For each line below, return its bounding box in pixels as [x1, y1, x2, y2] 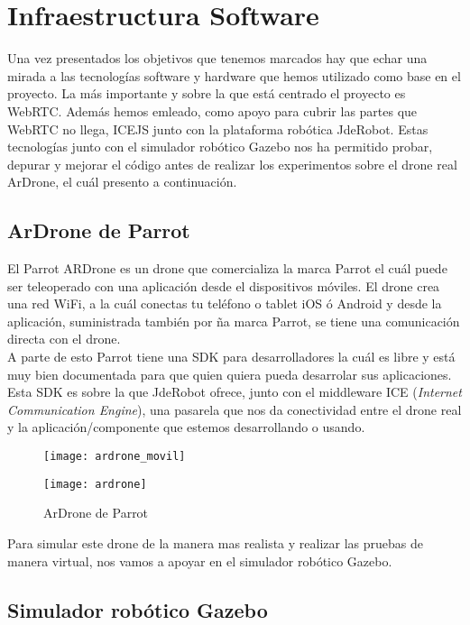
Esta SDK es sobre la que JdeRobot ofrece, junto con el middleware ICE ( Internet [7, 382, 462, 401]
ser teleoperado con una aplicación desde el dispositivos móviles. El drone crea [7, 276, 440, 295]
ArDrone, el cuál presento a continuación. [7, 172, 237, 191]
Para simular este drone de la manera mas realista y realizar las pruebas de [7, 533, 423, 552]
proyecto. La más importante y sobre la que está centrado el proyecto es [7, 84, 406, 103]
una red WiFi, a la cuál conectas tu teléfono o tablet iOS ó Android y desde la [7, 294, 442, 313]
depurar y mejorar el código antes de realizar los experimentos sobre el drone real [7, 154, 457, 173]
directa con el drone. [7, 329, 121, 348]
